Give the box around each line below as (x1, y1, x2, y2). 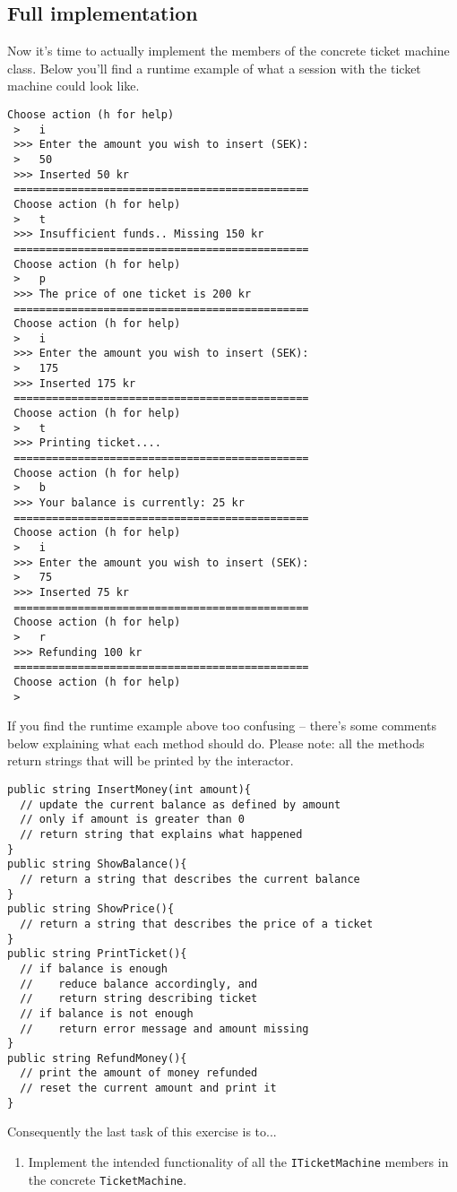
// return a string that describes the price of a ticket (20, 917, 374, 930)
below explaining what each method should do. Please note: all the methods (7, 733, 425, 752)
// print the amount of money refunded (20, 1067, 258, 1080)
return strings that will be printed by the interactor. (7, 751, 294, 770)
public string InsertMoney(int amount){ (7, 783, 252, 797)
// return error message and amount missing (20, 1022, 309, 1035)
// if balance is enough (20, 962, 168, 975)
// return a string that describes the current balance (20, 872, 360, 885)
